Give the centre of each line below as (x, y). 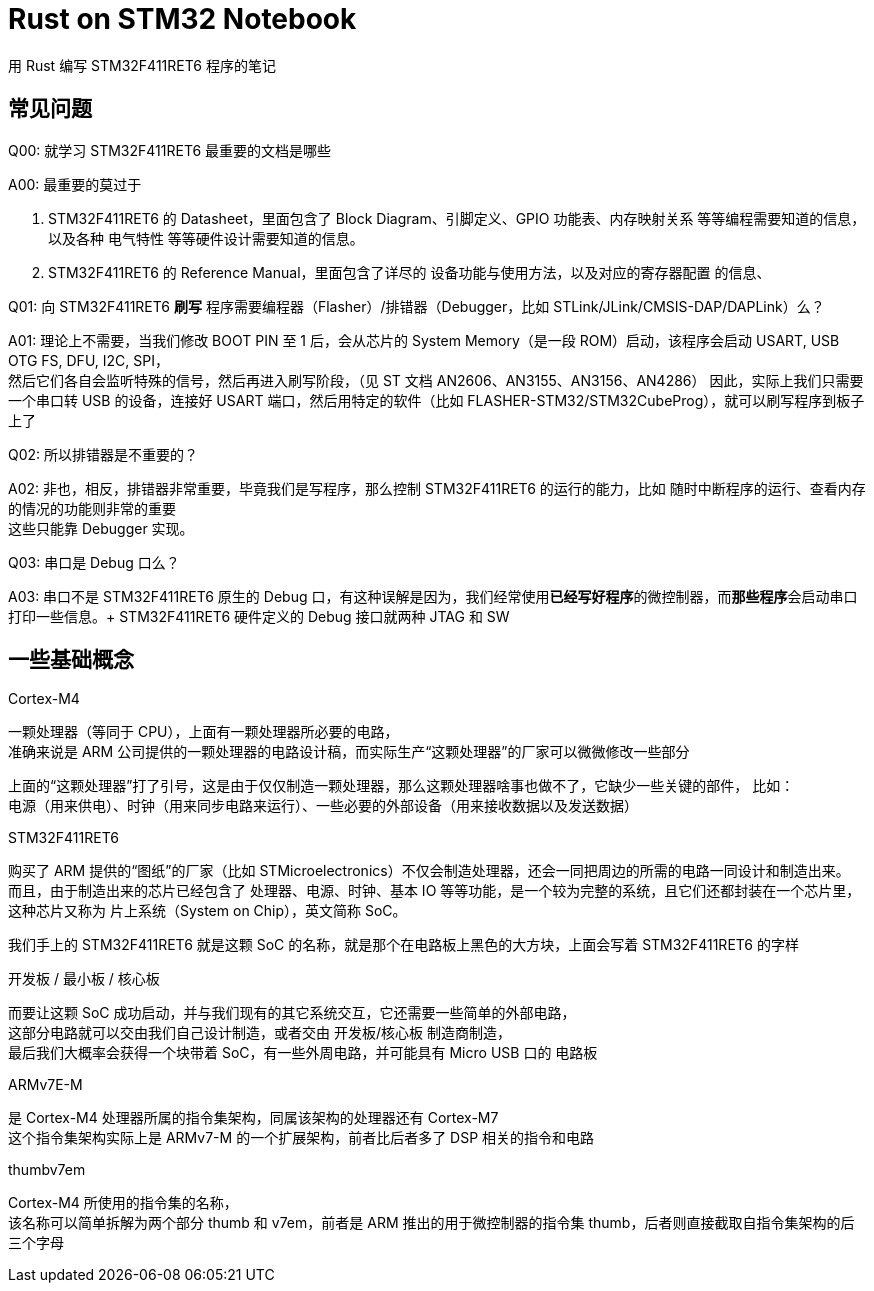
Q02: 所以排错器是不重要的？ (103, 454)
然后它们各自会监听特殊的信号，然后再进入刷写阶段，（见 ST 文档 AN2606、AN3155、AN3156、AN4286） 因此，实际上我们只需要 (436, 380)
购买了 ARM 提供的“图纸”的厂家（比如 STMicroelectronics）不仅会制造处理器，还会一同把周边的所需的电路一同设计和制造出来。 (429, 871)
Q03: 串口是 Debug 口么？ (94, 562)
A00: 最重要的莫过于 (75, 184)
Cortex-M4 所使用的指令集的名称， (123, 1203)
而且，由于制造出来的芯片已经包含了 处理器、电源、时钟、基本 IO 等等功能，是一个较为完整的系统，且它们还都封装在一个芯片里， (434, 891)
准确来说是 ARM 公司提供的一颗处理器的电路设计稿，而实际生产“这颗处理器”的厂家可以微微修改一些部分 (349, 752)
